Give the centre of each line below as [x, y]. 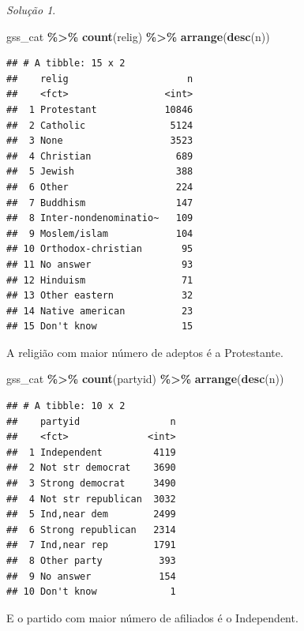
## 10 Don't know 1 [91, 592]
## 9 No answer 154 [91, 576]
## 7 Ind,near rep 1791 [91, 545]
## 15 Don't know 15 [100, 327]
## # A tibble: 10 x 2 [66, 406]
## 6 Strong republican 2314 [91, 530]
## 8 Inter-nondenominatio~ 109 [100, 218]
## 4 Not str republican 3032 [91, 499]
